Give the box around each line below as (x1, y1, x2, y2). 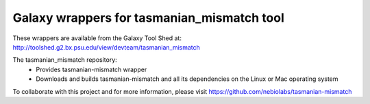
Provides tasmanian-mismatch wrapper (36, 65, 147, 73)
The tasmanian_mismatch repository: (12, 56, 118, 64)
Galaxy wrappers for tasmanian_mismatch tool (12, 10, 284, 25)
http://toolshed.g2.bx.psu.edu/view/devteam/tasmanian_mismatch (12, 43, 200, 51)
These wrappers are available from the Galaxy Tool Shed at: (12, 34, 182, 42)
